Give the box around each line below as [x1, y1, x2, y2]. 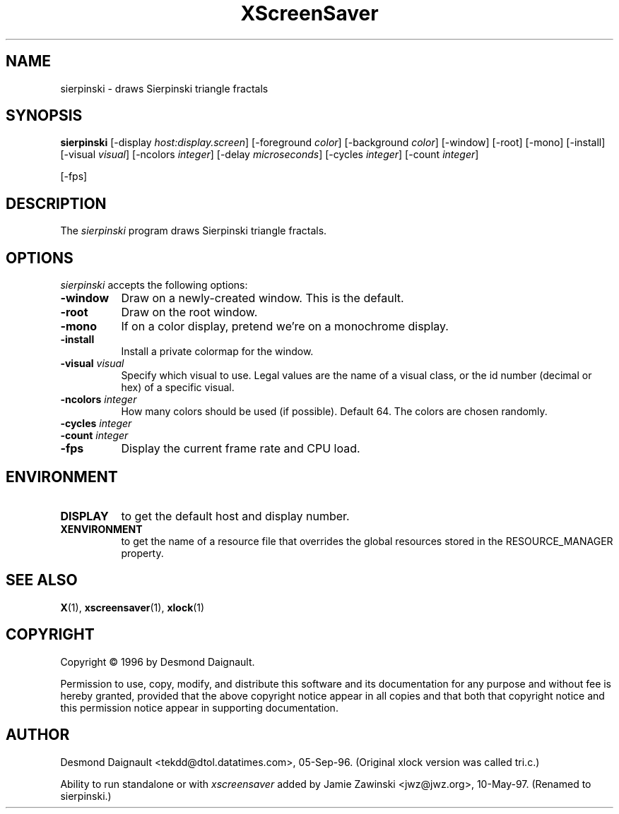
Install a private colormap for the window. [121, 345, 314, 358]
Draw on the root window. [121, 305, 258, 320]
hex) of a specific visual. [121, 381, 235, 394]
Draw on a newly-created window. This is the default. [121, 291, 404, 306]
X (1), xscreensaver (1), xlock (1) [60, 601, 205, 614]
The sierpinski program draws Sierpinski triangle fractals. [60, 225, 327, 237]
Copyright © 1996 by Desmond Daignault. [60, 655, 255, 668]
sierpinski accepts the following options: [60, 279, 248, 292]
